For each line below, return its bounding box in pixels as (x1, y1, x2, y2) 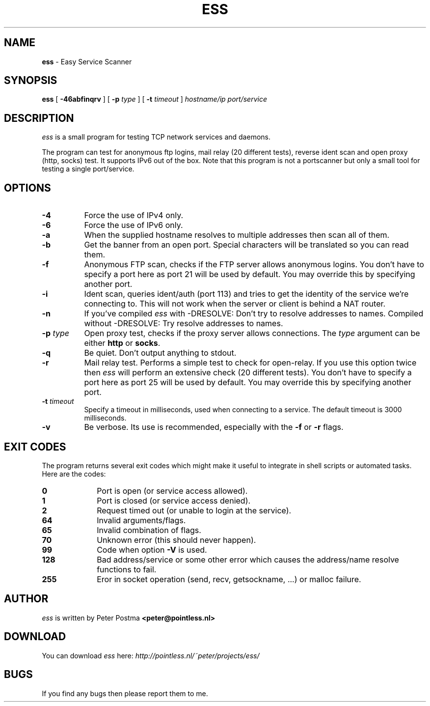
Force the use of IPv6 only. (84, 220, 183, 230)
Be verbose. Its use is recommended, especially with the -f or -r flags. (84, 422, 344, 432)
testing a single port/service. (42, 165, 134, 173)
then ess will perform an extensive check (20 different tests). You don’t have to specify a (84, 367, 412, 378)
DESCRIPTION (4, 112, 74, 124)
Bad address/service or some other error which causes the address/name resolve (97, 554, 399, 565)
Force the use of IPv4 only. (84, 210, 184, 221)
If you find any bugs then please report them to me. (42, 689, 208, 698)
